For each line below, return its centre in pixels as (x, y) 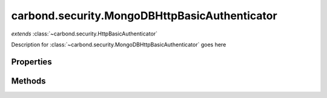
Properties (31, 62)
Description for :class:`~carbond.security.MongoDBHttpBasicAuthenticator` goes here (119, 44)
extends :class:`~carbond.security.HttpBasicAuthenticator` (84, 34)
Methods (28, 81)
